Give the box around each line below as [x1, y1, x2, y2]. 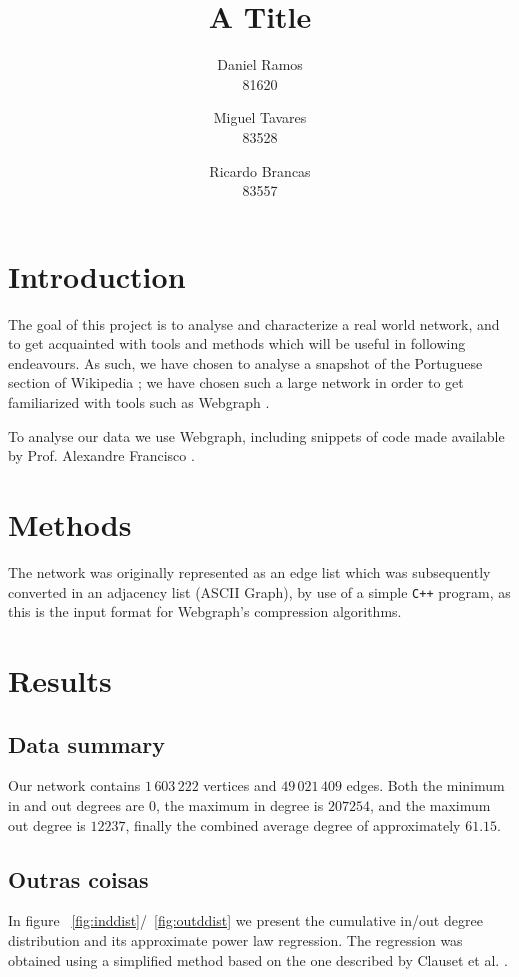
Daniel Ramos [217, 54, 303, 75]
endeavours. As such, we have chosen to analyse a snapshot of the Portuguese [8, 352, 483, 373]
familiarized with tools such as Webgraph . [8, 392, 270, 412]
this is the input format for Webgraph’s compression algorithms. [8, 601, 402, 622]
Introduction [8, 255, 186, 296]
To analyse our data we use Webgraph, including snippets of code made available [8, 425, 505, 446]
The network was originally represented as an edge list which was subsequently [8, 561, 491, 582]
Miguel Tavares [213, 107, 307, 128]
